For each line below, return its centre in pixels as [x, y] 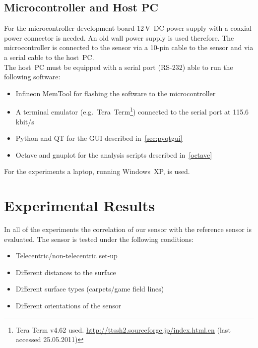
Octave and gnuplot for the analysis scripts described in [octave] [114, 154]
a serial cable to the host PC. [49, 57]
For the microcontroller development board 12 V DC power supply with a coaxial [128, 28]
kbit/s [25, 121]
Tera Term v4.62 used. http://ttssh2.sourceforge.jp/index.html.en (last [123, 329]
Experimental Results [79, 205]
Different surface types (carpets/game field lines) [90, 289]
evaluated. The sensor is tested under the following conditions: [99, 239]
